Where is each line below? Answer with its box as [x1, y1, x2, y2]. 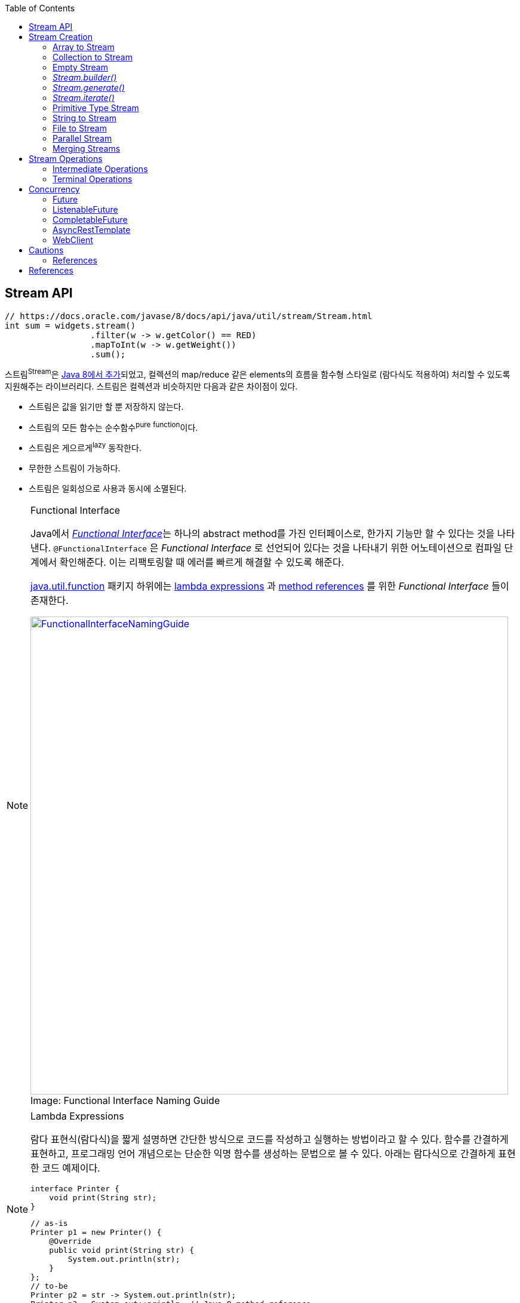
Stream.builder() [53, 72, 117, 82]
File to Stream [53, 123, 107, 133]
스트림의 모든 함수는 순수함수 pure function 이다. [29, 420, 198, 433]
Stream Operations [29, 154, 103, 164]
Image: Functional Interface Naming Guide [30, 1094, 220, 1106]
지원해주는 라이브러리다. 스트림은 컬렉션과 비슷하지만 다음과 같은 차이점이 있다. [5, 381, 298, 391]
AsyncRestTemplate [53, 225, 131, 235]
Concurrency [29, 184, 80, 194]
